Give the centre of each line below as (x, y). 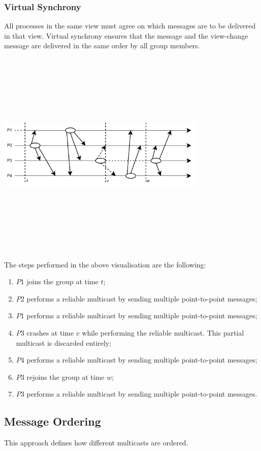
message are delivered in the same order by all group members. (102, 46)
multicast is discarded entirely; (64, 342)
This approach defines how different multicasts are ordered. (96, 443)
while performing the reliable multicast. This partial (163, 332)
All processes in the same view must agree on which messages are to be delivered (130, 26)
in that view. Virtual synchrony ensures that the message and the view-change (126, 35)
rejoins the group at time (66, 377)
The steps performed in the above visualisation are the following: (105, 264)
